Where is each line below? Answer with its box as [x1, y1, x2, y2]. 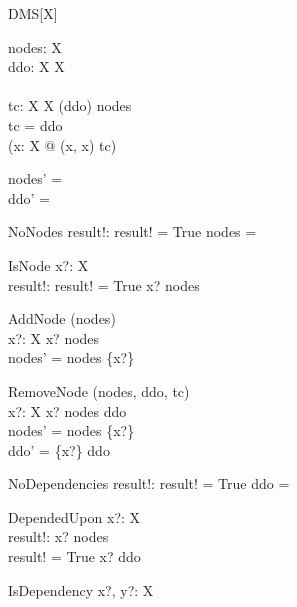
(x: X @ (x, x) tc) [8, 134, 117, 155]
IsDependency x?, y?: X [8, 579, 154, 600]
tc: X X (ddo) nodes [8, 95, 132, 116]
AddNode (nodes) [8, 308, 116, 329]
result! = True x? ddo [8, 546, 141, 567]
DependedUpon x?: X [8, 506, 141, 527]
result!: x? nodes [8, 526, 109, 547]
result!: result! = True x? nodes [8, 274, 200, 295]
